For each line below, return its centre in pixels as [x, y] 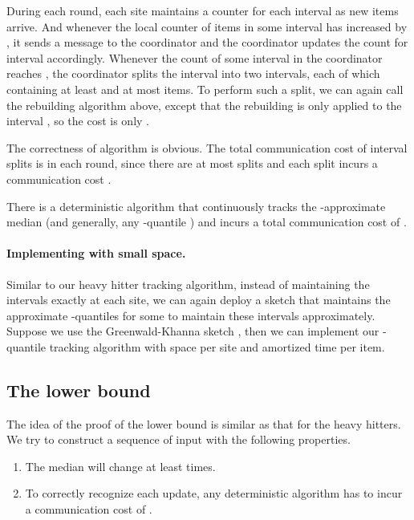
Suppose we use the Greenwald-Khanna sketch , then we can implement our [193, 331]
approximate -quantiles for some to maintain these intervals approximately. [191, 315]
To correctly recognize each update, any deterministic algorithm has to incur [214, 493]
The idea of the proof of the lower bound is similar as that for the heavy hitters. [204, 423]
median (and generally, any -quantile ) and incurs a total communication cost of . [207, 222]
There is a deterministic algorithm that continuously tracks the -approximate [196, 206]
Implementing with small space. [96, 253]
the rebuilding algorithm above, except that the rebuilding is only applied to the [204, 105]
